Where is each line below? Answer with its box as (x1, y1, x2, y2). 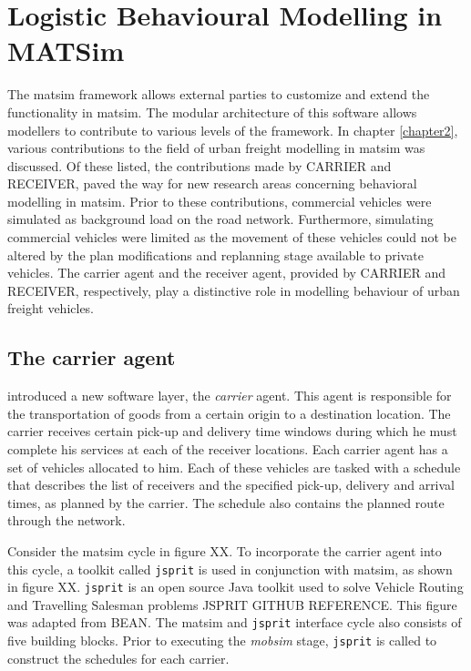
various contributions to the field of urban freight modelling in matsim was (7, 138, 425, 158)
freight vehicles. (7, 299, 95, 318)
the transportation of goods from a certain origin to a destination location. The (7, 403, 451, 422)
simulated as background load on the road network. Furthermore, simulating (7, 209, 434, 229)
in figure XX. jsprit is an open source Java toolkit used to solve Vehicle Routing (7, 577, 464, 596)
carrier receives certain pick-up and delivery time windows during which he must (7, 422, 457, 441)
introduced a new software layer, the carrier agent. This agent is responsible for (7, 386, 452, 405)
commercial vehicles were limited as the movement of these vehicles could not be (7, 228, 456, 247)
